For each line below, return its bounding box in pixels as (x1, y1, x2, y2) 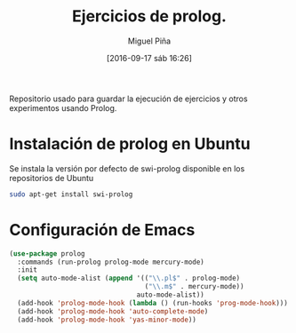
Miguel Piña (127, 36, 172, 46)
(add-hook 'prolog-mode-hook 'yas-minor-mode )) (17, 315, 197, 324)
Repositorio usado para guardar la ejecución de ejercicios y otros (9, 93, 248, 104)
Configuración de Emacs (9, 219, 196, 240)
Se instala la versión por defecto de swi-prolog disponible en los (9, 163, 245, 174)
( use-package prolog (9, 249, 86, 258)
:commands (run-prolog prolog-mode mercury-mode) (17, 258, 204, 266)
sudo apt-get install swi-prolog (9, 189, 133, 199)
